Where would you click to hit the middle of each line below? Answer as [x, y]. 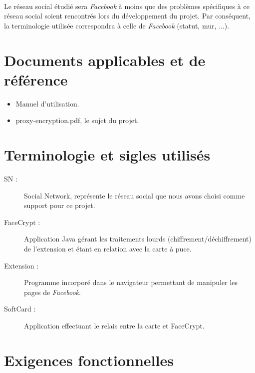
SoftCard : [20, 309]
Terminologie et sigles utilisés [107, 155]
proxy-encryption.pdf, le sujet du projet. [77, 120]
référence [36, 79]
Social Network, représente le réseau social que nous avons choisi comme [134, 195]
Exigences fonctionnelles [89, 360]
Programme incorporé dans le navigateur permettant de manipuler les [131, 282]
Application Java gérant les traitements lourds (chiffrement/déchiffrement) [138, 239]
